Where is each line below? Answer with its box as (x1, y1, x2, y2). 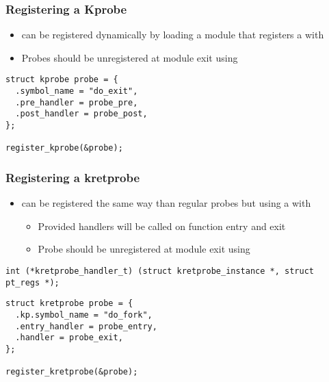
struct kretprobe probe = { (5, 298, 133, 309)
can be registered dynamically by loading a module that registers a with (21, 27, 324, 42)
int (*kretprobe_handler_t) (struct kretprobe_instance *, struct (5, 266, 315, 276)
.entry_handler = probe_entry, (15, 321, 157, 331)
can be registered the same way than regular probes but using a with (21, 196, 311, 210)
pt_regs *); (5, 277, 60, 288)
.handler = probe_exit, (15, 333, 123, 343)
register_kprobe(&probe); (5, 143, 123, 153)
